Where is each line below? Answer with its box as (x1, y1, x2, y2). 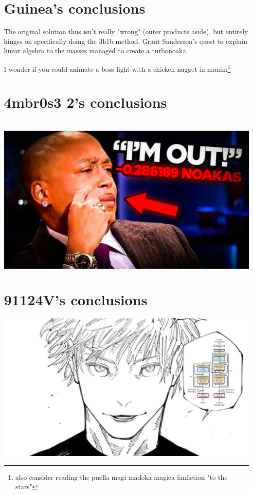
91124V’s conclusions (4, 290, 147, 310)
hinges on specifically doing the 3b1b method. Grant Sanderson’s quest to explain (4, 36, 247, 46)
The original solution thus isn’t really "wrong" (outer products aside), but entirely (4, 26, 248, 37)
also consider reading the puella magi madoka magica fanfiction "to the (15, 472, 228, 482)
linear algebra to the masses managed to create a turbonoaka (4, 45, 186, 56)
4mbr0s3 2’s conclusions (4, 92, 167, 112)
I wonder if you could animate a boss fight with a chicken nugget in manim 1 (4, 62, 231, 74)
